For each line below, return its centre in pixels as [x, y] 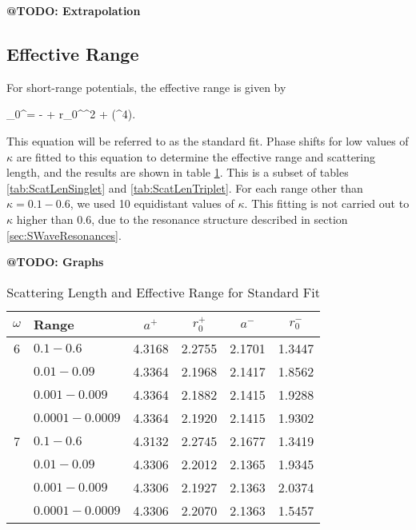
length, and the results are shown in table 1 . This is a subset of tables [178, 172]
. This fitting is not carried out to [327, 203]
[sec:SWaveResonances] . [64, 235]
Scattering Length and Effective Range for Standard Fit [163, 292]
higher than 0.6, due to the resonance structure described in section [182, 219]
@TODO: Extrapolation [74, 10]
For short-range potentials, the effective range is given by [146, 87]
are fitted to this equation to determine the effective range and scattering [196, 156]
